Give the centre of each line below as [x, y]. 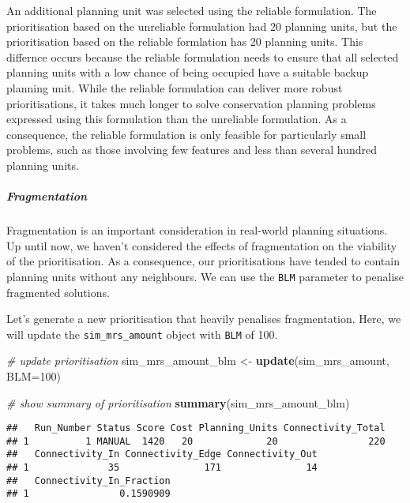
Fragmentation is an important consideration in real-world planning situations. [197, 230]
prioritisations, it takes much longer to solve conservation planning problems [191, 103]
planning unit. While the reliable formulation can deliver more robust [175, 87]
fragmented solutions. [58, 292]
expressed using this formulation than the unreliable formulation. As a [177, 119]
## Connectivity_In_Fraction [88, 480]
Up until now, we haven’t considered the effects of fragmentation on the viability [202, 245]
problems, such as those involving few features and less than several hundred [192, 150]
